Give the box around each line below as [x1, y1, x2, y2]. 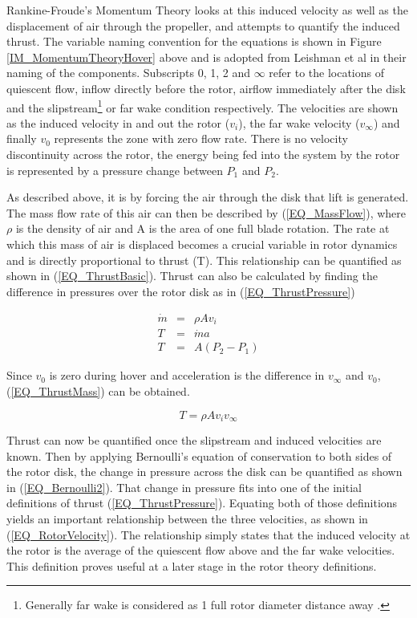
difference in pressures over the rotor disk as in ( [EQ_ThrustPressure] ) [6, 283, 355, 299]
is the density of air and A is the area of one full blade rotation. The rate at [15, 220, 390, 237]
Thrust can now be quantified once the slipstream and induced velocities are [6, 431, 382, 448]
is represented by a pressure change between [6, 161, 223, 178]
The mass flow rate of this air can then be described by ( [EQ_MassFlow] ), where [6, 204, 406, 221]
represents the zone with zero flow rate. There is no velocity [54, 130, 348, 147]
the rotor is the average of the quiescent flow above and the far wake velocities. [6, 542, 395, 559]
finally [6, 130, 37, 147]
